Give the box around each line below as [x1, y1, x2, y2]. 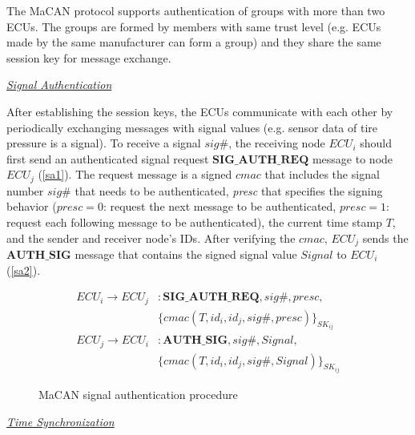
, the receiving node [228, 135, 325, 151]
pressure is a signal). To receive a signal [6, 135, 201, 151]
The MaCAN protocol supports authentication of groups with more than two [6, 2, 385, 18]
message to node [312, 150, 393, 167]
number [6, 182, 44, 199]
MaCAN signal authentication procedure [38, 386, 238, 403]
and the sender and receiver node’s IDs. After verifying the [6, 229, 296, 246]
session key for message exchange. [6, 49, 171, 66]
